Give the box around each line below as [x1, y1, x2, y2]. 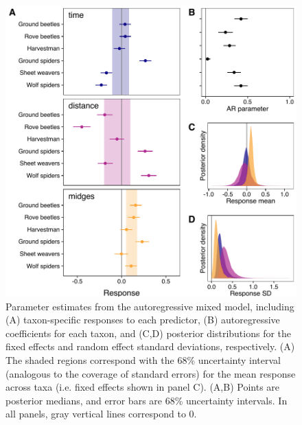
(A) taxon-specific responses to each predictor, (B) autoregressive [5, 312, 280, 327]
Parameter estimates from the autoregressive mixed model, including [5, 299, 294, 313]
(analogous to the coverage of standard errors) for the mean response [5, 366, 296, 380]
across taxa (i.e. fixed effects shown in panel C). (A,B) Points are [5, 380, 280, 394]
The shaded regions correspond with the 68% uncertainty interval [5, 352, 281, 367]
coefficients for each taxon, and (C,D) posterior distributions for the [5, 325, 292, 340]
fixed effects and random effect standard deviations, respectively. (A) [5, 339, 295, 354]
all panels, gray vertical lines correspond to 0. [5, 406, 197, 421]
